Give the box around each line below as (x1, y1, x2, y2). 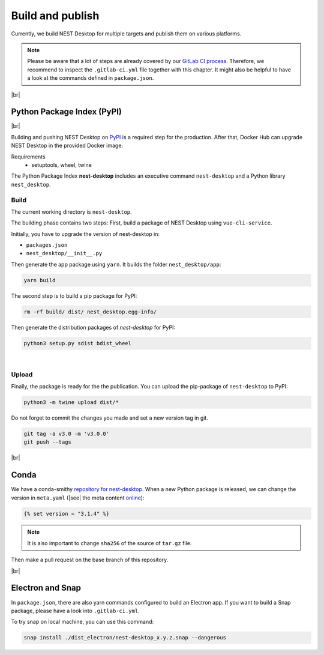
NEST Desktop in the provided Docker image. (11, 142, 123, 149)
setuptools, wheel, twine (31, 161, 92, 168)
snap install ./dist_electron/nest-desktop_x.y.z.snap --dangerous (23, 634, 227, 641)
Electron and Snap (11, 583, 81, 593)
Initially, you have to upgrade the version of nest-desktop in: (11, 230, 160, 237)
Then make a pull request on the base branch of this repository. (11, 556, 169, 564)
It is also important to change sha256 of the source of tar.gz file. (27, 539, 192, 546)
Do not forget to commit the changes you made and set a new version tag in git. (11, 414, 208, 421)
